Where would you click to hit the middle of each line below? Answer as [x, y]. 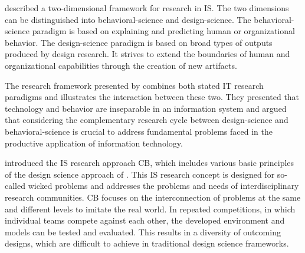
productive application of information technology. [94, 143]
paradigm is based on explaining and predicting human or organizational [163, 31]
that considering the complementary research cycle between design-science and [147, 120]
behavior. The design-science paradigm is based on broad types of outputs [139, 42]
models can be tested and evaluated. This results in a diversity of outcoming [143, 232]
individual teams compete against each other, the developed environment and [145, 220]
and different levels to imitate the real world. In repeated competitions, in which [150, 209]
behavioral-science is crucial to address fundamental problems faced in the [139, 131]
